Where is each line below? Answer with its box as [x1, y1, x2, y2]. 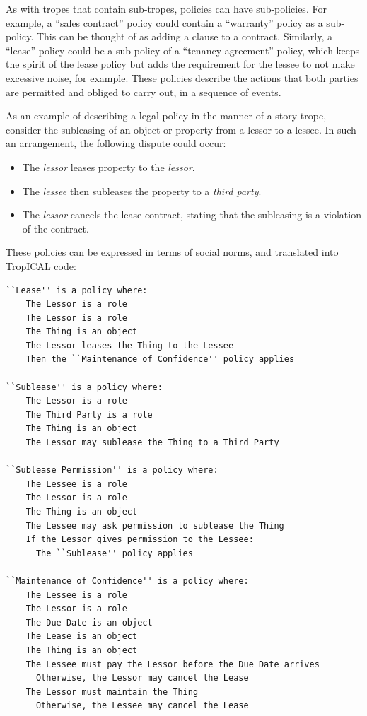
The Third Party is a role [25, 409, 153, 420]
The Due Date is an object [25, 617, 153, 628]
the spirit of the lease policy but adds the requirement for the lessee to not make [6, 57, 355, 71]
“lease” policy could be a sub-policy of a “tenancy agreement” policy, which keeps [6, 42, 360, 57]
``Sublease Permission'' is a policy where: [6, 465, 219, 476]
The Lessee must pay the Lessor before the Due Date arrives [25, 659, 320, 669]
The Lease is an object [25, 631, 138, 642]
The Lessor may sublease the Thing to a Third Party [25, 438, 279, 448]
